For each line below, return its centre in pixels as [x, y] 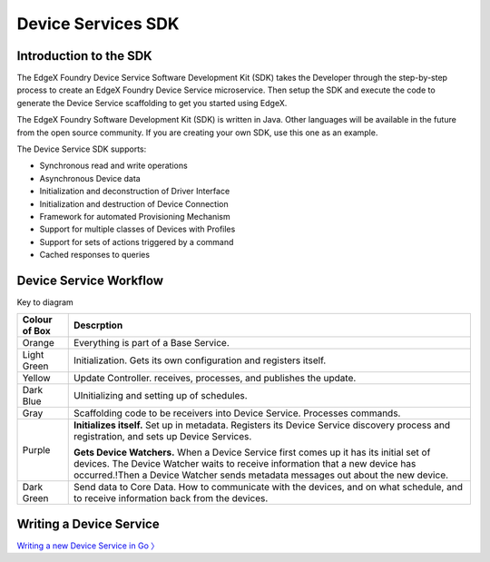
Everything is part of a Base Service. [152, 343]
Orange [38, 343]
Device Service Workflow [90, 280]
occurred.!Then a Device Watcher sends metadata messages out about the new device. [261, 475]
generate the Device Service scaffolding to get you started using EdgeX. [152, 103]
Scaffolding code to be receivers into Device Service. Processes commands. [237, 413]
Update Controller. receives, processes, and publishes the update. [215, 379]
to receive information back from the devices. [171, 498]
